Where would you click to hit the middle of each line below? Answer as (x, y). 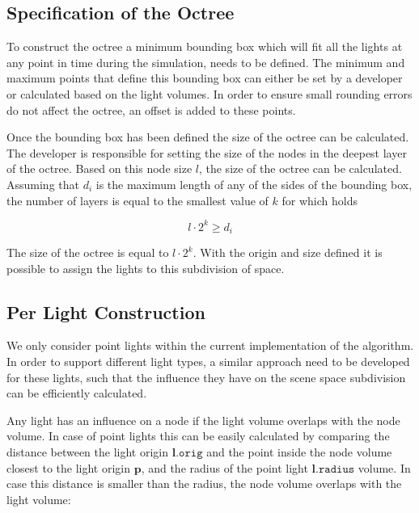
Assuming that (43, 184)
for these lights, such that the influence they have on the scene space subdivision (206, 377)
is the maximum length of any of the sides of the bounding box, (254, 184)
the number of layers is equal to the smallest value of (138, 200)
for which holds (320, 200)
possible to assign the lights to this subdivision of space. (146, 268)
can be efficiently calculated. (77, 393)
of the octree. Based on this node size (99, 168)
